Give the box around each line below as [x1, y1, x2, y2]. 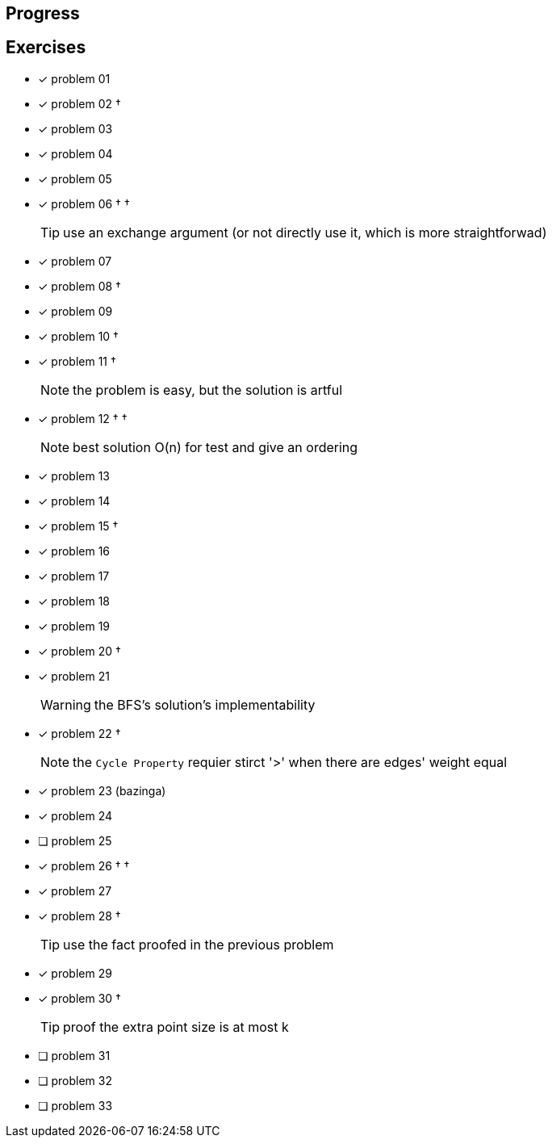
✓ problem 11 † [38, 354, 116, 368]
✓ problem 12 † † [38, 411, 128, 425]
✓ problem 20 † [38, 643, 121, 658]
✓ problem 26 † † [38, 858, 130, 873]
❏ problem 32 [38, 1073, 113, 1087]
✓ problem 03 [38, 121, 113, 136]
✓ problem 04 [38, 146, 113, 161]
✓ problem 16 [38, 543, 111, 558]
